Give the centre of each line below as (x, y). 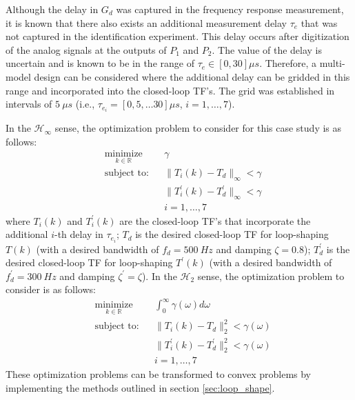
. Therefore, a (288, 63)
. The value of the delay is (267, 49)
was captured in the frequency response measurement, (230, 9)
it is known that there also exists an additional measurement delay (146, 22)
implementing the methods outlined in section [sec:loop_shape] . (140, 387)
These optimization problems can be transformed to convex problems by (159, 374)
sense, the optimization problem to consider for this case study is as (198, 128)
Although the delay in (52, 9)
